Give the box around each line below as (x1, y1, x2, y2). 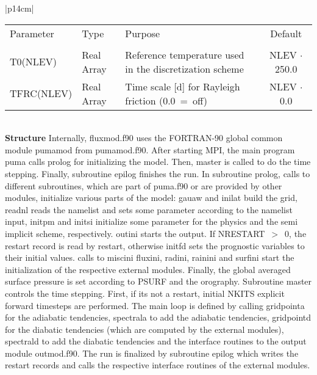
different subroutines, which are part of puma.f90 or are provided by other (5, 179, 282, 192)
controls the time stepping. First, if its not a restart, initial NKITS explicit (5, 286, 285, 299)
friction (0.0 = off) (125, 93, 208, 107)
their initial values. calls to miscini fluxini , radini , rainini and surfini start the (5, 251, 294, 264)
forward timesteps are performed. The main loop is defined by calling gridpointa (5, 299, 305, 311)
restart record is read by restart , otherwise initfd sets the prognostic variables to (5, 239, 305, 252)
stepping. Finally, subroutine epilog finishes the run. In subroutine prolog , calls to (5, 167, 310, 180)
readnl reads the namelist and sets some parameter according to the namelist (5, 203, 293, 216)
